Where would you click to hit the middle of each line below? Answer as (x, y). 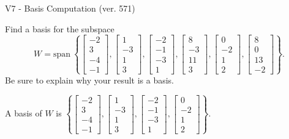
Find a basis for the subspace (60, 28)
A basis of (24, 113)
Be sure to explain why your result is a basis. (90, 80)
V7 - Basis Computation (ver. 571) (70, 8)
